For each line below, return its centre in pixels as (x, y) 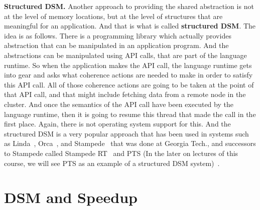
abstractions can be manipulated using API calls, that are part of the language (125, 55)
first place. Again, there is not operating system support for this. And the (117, 124)
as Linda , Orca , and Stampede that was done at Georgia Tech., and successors (130, 143)
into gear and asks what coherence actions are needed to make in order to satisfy (128, 75)
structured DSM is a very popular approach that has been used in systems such (126, 133)
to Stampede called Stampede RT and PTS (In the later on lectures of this (121, 153)
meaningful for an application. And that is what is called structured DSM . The (130, 26)
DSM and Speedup (71, 197)
